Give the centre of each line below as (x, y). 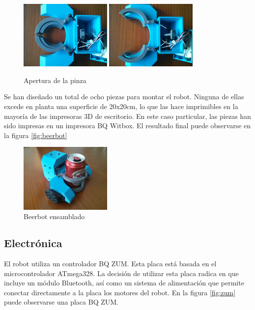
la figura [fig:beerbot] (36, 135)
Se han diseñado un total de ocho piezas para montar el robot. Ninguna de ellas (124, 97)
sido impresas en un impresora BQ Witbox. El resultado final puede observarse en (127, 126)
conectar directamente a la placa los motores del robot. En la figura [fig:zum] (120, 292)
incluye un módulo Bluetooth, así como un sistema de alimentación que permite (124, 283)
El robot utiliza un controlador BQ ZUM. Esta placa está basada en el (110, 263)
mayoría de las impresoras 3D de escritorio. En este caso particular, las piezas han (127, 116)
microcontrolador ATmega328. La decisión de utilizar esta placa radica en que (121, 273)
